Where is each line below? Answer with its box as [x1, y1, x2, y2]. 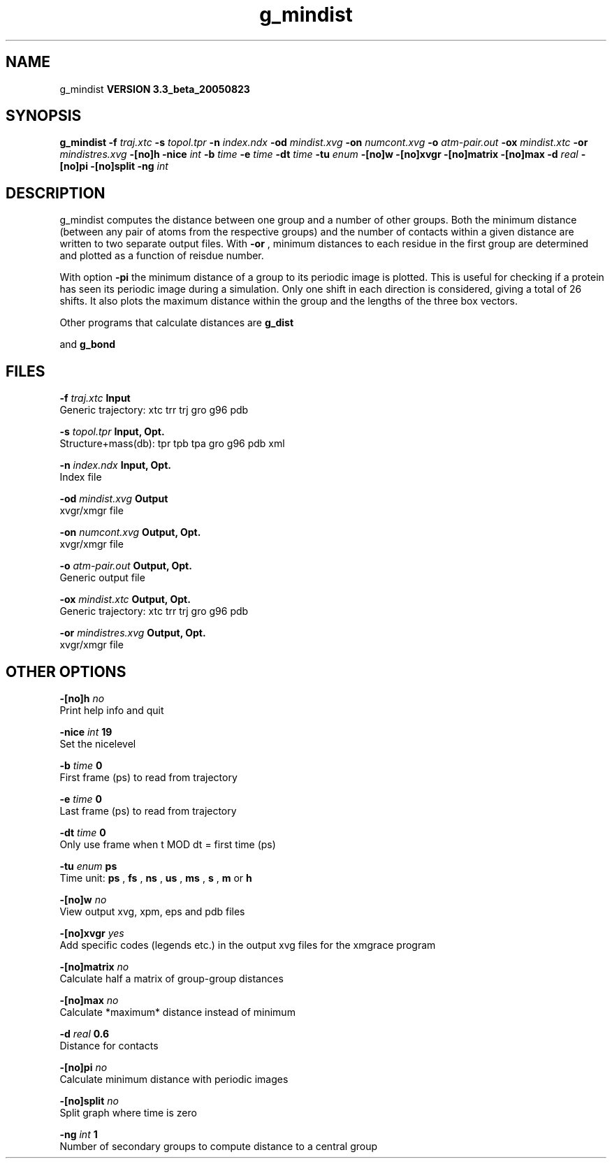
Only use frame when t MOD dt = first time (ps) [59, 838, 276, 850]
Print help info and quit [59, 704, 164, 716]
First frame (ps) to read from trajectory [59, 771, 238, 783]
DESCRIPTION [6, 184, 105, 202]
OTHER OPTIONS [6, 662, 126, 681]
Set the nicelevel [59, 737, 136, 750]
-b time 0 [59, 759, 103, 771]
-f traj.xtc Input [59, 392, 131, 405]
